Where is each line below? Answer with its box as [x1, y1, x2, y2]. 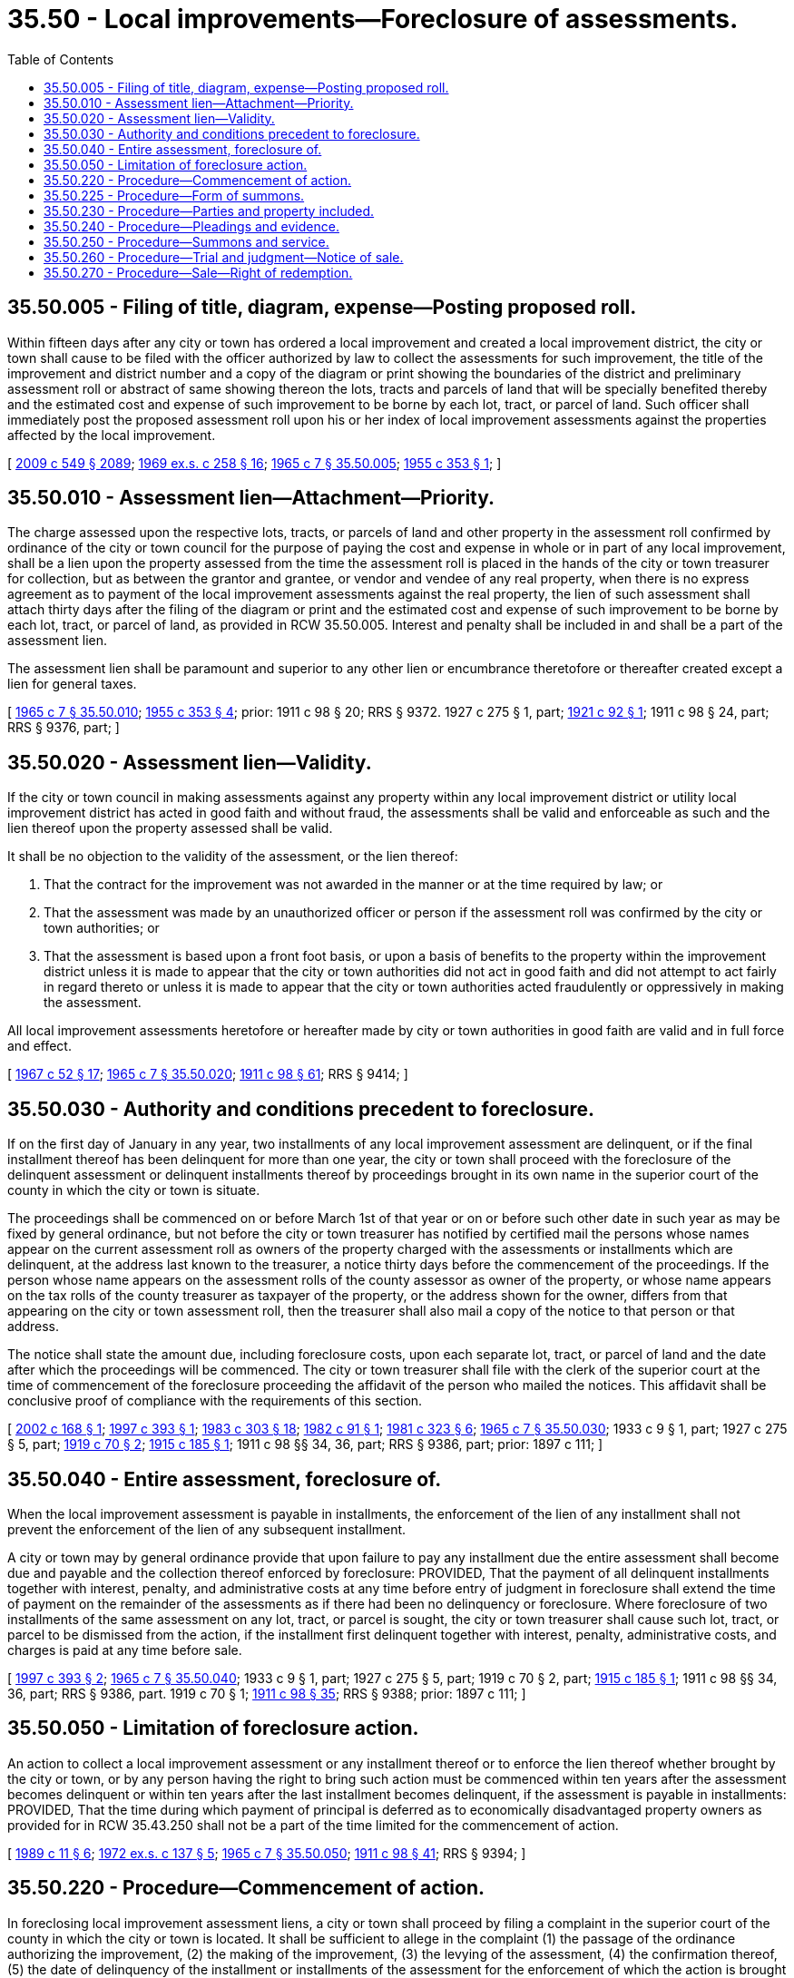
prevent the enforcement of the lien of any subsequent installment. [7, 1521, 407, 1537]
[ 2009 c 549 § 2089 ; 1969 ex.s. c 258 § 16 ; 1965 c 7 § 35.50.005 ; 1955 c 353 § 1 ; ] [7, 455, 502, 471]
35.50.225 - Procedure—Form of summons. [44, 187, 305, 203]
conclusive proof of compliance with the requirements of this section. [7, 1393, 423, 1409]
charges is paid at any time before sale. [7, 1641, 242, 1658]
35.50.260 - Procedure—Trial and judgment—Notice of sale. [44, 249, 404, 265]
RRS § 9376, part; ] [7, 720, 120, 736]
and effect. [7, 1038, 72, 1054]
